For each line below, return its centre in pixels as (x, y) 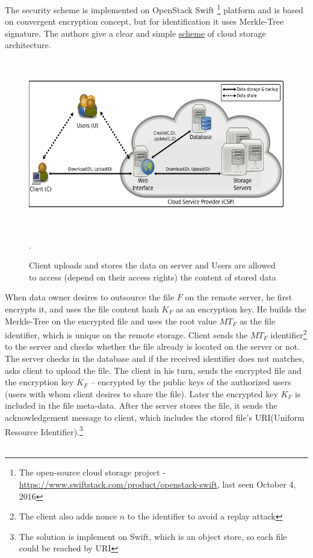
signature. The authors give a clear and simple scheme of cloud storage (135, 33)
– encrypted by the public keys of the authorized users (191, 382)
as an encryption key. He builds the (241, 309)
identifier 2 (289, 334)
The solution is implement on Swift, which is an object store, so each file (153, 536)
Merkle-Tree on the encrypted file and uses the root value (111, 321)
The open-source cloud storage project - (92, 472)
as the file (258, 321)
